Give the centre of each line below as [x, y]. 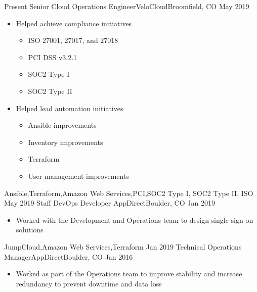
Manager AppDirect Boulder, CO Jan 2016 [69, 256]
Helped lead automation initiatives [70, 108]
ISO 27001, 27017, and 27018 [73, 40]
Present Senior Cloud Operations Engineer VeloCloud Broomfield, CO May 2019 [127, 6]
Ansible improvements [62, 125]
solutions [30, 230]
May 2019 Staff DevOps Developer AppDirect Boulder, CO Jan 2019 [110, 203]
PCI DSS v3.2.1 [53, 57]
